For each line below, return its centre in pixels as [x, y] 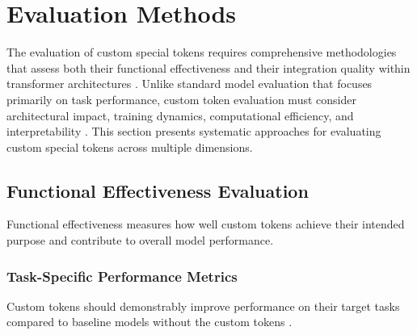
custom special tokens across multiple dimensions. [130, 147]
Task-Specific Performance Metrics [122, 276]
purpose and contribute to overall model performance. [140, 240]
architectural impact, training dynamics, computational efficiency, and [180, 115]
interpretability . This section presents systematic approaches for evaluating [194, 131]
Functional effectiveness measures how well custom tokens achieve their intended [206, 224]
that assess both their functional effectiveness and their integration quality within [208, 67]
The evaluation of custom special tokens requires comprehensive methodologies [202, 52]
